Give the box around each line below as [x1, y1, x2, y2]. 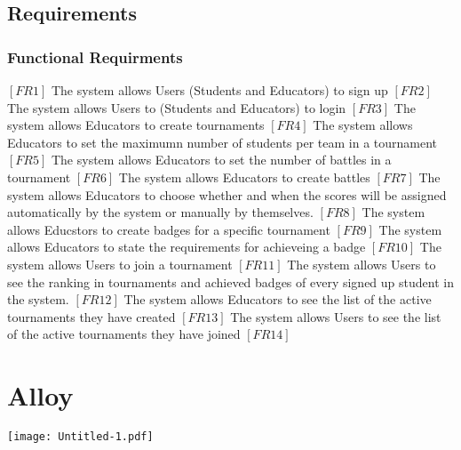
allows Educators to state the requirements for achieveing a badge [7, 237, 366, 256]
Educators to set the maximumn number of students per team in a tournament [7, 133, 438, 151]
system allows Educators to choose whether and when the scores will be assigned [7, 185, 447, 204]
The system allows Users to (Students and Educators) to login [7, 98, 346, 117]
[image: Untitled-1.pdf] [7, 430, 154, 444]
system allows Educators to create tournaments [7, 116, 265, 134]
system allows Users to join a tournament [7, 254, 233, 273]
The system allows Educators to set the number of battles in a [51, 150, 392, 169]
